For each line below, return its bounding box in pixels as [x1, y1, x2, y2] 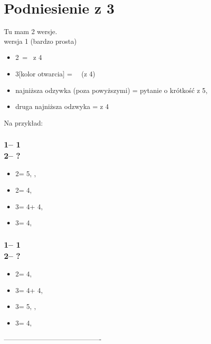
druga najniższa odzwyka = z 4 [15, 101, 109, 111]
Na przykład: [4, 117, 43, 127]
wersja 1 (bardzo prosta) [4, 36, 77, 46]
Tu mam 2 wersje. [4, 26, 57, 36]
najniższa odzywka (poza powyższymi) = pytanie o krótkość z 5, [15, 85, 208, 95]
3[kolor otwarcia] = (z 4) [15, 68, 95, 78]
